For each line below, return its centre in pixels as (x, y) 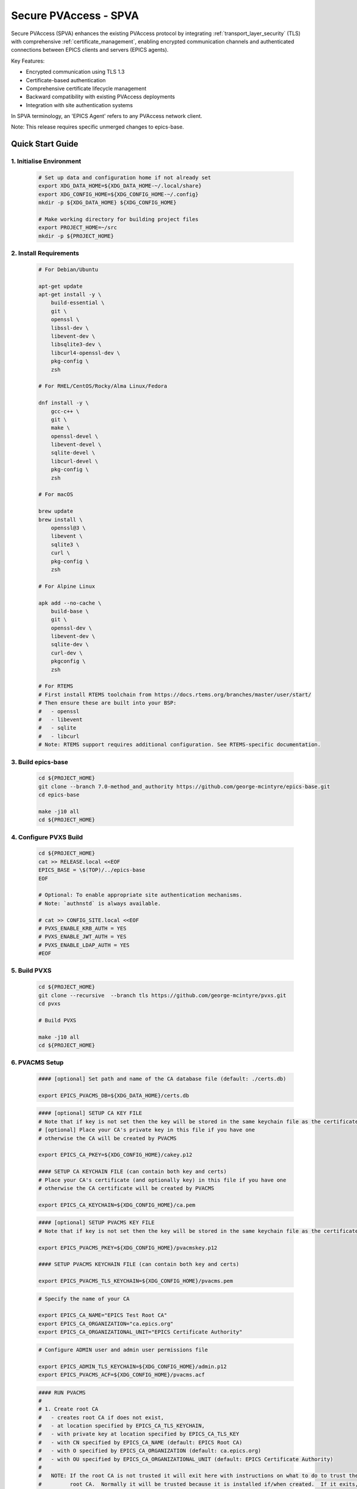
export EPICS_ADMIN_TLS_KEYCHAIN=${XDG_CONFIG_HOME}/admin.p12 (133, 1366)
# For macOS (56, 495)
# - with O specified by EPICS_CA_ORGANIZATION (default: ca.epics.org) (150, 1451)
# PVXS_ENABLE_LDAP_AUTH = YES (84, 945)
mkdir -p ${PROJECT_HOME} (76, 236)
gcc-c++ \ (65, 411)
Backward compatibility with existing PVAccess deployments (101, 97)
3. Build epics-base (40, 762)
